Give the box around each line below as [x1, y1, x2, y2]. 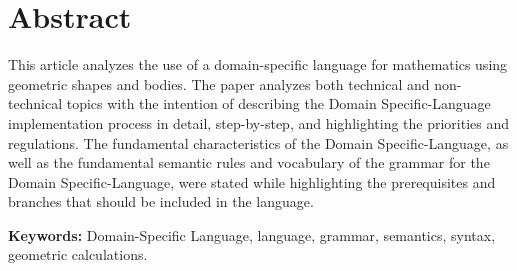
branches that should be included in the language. [8, 191, 314, 212]
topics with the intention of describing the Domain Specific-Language [66, 93, 491, 114]
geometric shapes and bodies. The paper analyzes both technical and [8, 73, 430, 94]
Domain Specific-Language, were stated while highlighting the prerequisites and [8, 171, 496, 192]
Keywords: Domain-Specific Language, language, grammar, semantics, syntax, [8, 224, 496, 245]
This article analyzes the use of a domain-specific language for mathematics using [8, 54, 508, 75]
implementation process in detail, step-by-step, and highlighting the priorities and [8, 112, 510, 133]
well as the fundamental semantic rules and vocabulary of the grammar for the [8, 152, 490, 173]
